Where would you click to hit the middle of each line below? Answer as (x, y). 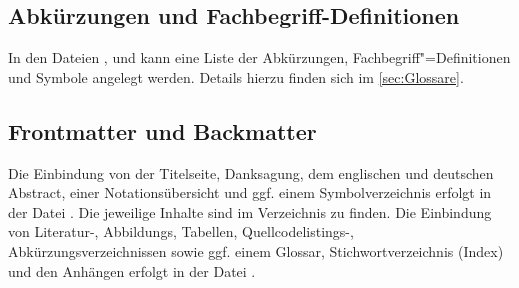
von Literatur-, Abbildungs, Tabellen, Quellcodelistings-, (181, 231)
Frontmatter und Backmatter (162, 130)
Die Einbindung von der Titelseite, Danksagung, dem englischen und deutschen (251, 172)
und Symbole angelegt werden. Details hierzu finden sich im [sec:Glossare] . (236, 76)
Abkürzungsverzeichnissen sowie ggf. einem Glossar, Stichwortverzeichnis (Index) (256, 250)
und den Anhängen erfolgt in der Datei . (132, 270)
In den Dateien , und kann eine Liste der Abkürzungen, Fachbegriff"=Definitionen (259, 57)
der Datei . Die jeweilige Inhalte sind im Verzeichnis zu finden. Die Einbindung (250, 211)
